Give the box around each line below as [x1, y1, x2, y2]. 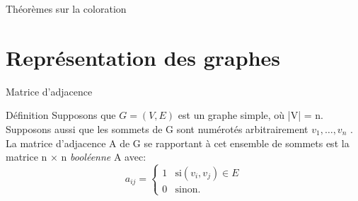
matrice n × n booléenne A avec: [6, 149, 146, 164]
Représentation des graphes [6, 42, 280, 71]
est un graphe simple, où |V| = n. [178, 108, 323, 122]
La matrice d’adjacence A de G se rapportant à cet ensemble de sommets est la [6, 135, 350, 150]
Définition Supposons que [6, 108, 116, 122]
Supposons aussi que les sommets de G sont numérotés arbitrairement [6, 121, 308, 136]
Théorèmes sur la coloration [6, 1, 127, 16]
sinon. [175, 184, 201, 195]
